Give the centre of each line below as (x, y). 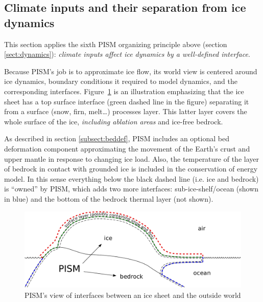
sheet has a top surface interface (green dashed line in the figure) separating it (127, 101)
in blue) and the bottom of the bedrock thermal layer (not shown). (109, 198)
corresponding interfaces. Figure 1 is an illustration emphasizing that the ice (124, 91)
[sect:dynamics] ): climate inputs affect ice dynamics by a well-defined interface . (127, 54)
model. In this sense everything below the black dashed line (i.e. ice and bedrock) (131, 178)
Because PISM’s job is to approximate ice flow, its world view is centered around (131, 71)
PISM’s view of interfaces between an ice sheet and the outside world (133, 295)
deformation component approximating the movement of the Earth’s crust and (127, 148)
